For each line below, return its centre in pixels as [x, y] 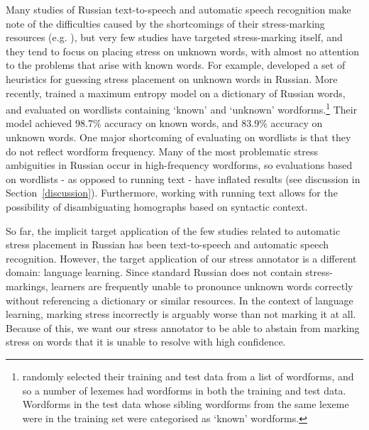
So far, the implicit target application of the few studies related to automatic [173, 230]
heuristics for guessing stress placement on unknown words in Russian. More [172, 78]
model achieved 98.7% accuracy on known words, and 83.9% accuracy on [164, 123]
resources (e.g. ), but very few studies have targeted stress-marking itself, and [174, 37]
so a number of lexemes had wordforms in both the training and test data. [184, 390]
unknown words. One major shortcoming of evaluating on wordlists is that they [178, 137]
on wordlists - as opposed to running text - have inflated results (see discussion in [183, 178]
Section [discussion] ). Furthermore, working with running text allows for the [172, 193]
